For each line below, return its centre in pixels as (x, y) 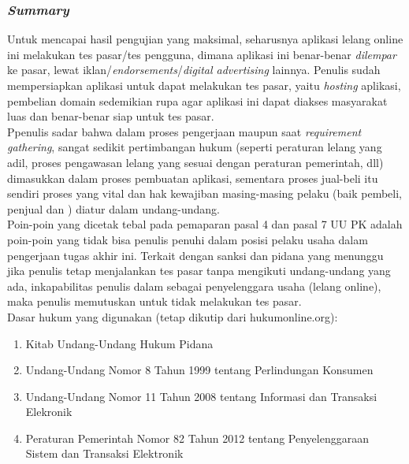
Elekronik (49, 412)
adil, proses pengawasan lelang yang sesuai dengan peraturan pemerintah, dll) (195, 162)
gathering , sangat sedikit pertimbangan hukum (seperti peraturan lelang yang (195, 147)
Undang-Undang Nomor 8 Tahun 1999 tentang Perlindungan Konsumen (199, 370)
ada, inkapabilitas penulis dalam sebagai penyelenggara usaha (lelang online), (194, 286)
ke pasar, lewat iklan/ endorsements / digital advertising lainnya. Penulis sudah (194, 70)
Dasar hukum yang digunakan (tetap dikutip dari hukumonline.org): (173, 316)
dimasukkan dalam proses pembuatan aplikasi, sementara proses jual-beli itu (193, 178)
